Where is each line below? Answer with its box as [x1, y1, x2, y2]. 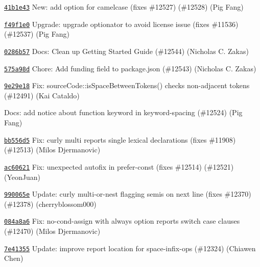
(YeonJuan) [4, 171, 40, 182]
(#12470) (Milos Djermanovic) [4, 226, 101, 236]
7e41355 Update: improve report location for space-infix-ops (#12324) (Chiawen [4, 243, 256, 253]
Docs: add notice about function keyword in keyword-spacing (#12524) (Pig [4, 107, 243, 118]
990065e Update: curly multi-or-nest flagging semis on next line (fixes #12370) [4, 189, 251, 199]
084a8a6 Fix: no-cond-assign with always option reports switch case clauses [4, 216, 240, 226]
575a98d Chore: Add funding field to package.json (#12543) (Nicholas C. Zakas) [4, 63, 256, 73]
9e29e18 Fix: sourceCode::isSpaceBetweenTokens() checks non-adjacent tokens [4, 80, 250, 91]
